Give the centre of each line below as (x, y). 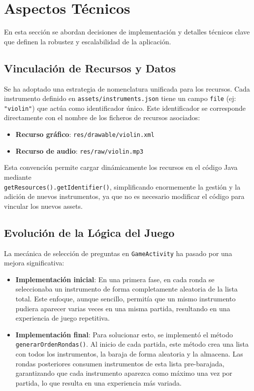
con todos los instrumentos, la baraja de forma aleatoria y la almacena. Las (129, 354)
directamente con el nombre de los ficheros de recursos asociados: (102, 117)
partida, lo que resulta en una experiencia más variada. (98, 382)
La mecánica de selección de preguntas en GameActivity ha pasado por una (118, 253)
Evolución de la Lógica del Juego (89, 232)
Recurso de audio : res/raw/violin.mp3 (79, 150)
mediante (18, 177)
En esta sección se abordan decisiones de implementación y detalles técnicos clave (127, 32)
